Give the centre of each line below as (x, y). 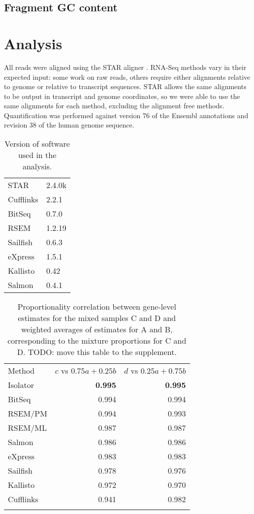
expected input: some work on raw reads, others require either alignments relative (127, 77)
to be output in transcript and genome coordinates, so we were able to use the (122, 96)
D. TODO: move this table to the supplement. (97, 352)
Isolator (21, 385)
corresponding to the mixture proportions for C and (97, 341)
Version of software (37, 144)
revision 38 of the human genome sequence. (69, 125)
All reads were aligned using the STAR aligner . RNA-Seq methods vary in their (125, 67)
